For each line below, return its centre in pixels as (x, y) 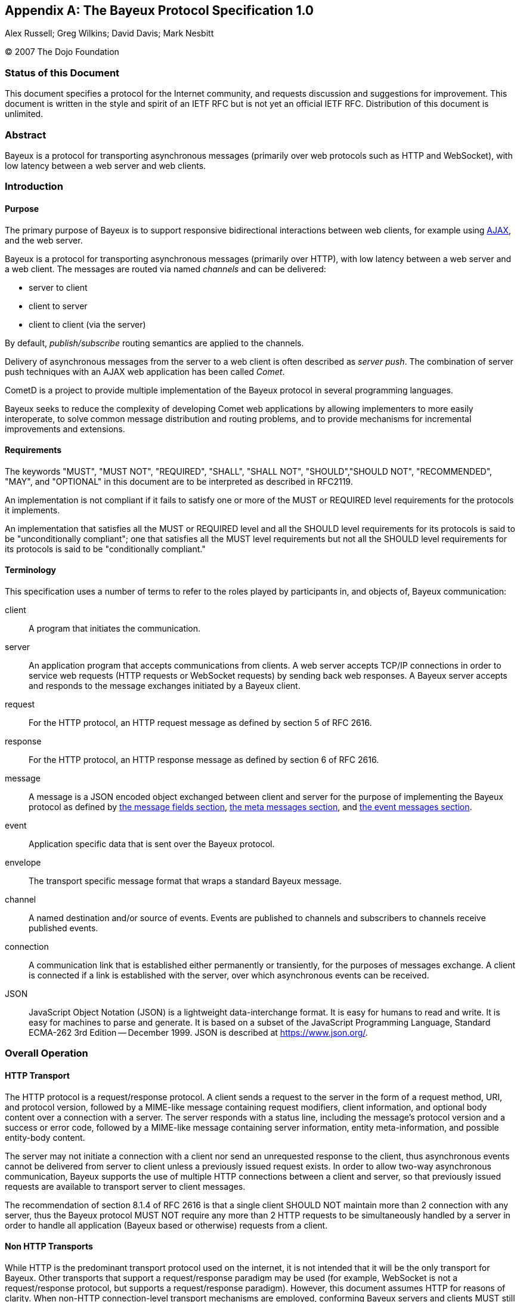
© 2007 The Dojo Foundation (62, 52)
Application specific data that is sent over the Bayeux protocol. (152, 844)
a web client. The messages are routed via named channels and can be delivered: (165, 269)
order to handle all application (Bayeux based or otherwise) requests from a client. (166, 1225)
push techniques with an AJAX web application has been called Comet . (145, 371)
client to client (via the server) (87, 324)
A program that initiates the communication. (115, 628)
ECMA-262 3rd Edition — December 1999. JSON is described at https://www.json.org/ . (198, 1032)
